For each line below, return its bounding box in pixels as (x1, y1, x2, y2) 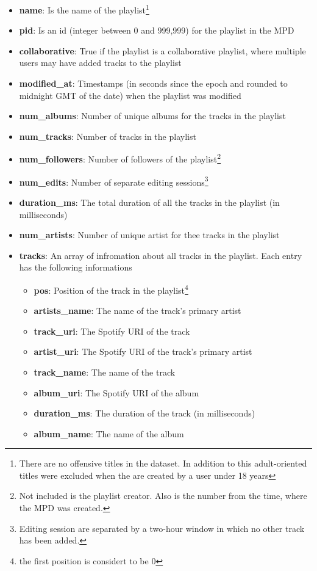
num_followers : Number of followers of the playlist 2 (19, 151, 221, 165)
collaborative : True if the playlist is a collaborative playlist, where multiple (19, 44, 306, 57)
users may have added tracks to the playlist (19, 56, 182, 69)
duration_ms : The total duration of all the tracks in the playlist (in (19, 195, 280, 208)
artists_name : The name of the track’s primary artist (34, 304, 241, 317)
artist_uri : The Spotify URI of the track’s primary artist (34, 345, 252, 358)
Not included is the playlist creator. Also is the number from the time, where (19, 489, 307, 502)
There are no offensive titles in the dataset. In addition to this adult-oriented (19, 457, 307, 470)
